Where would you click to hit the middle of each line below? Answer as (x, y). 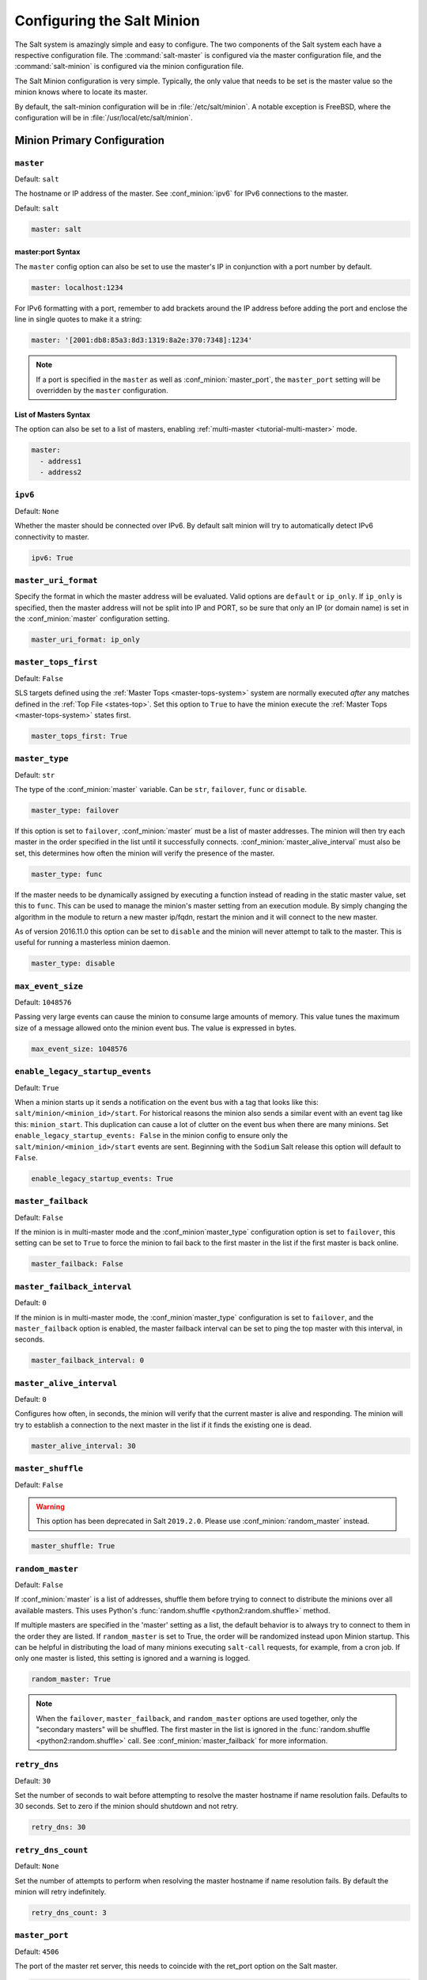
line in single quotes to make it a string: (78, 319)
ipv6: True (52, 558)
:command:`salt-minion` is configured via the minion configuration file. (129, 67)
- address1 (61, 461)
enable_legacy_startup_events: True (102, 1178)
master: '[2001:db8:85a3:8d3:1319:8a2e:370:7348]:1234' (142, 340)
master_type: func (67, 874)
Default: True (37, 1087)
